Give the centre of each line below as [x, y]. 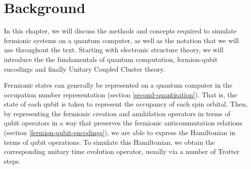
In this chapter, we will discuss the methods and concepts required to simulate [120, 31]
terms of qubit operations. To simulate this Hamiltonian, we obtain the [110, 142]
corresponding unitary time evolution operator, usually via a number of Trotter [122, 151]
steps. [12, 161]
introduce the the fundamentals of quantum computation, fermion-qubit [111, 59]
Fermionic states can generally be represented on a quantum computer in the [118, 85]
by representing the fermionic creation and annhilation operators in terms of [117, 113]
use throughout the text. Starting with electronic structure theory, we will [114, 50]
